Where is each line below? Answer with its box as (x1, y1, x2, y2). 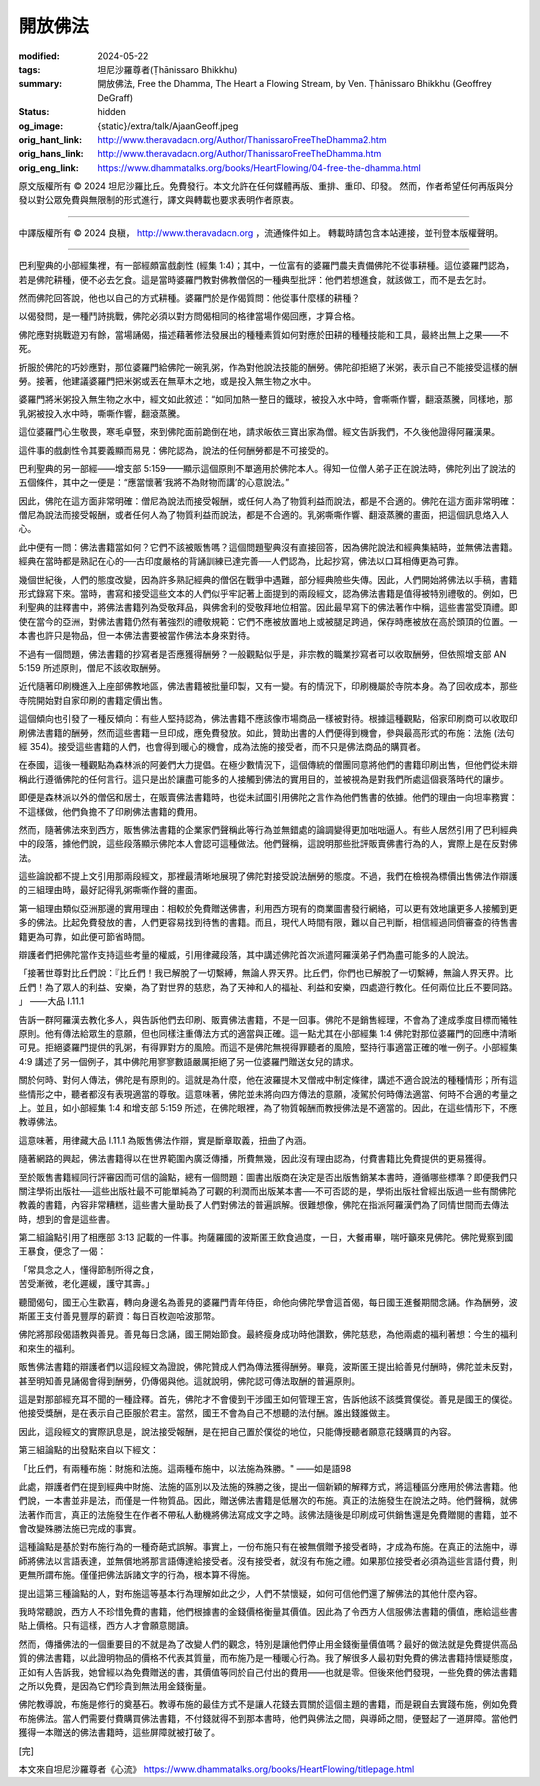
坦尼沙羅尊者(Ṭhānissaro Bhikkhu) (97, 63, 238, 75)
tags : (18, 63, 41, 75)
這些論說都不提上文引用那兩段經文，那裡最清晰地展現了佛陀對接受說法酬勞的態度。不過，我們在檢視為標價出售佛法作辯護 (18, 870, 518, 882)
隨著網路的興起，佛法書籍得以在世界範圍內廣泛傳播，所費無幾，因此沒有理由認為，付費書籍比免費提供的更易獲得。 (18, 1153, 492, 1165)
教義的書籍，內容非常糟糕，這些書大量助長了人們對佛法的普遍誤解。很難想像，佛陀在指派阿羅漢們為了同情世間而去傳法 (18, 1199, 509, 1211)
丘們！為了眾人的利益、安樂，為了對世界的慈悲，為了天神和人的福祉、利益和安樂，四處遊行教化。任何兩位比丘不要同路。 (18, 981, 518, 993)
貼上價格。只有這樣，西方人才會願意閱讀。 (18, 1620, 194, 1632)
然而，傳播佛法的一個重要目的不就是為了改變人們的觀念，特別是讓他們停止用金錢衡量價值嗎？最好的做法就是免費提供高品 (18, 1638, 518, 1650)
